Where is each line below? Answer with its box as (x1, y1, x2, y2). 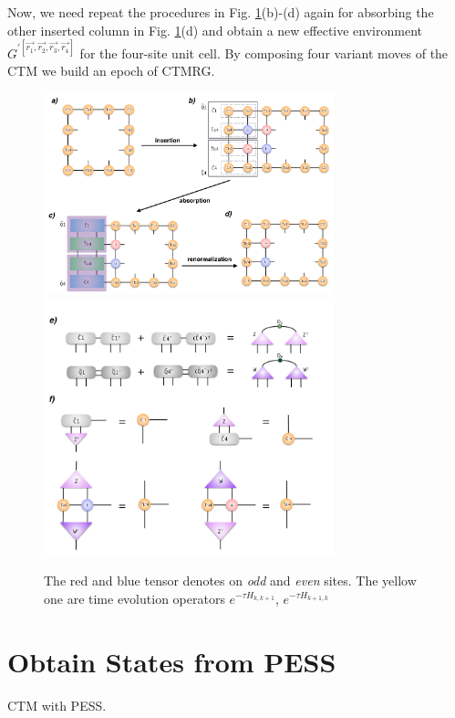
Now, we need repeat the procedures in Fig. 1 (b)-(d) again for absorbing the (7, 3, 434, 21)
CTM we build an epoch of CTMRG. (7, 61, 215, 80)
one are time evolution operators (44, 588, 225, 607)
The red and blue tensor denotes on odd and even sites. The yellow (44, 571, 417, 590)
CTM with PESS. (7, 695, 107, 714)
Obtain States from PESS (7, 642, 336, 680)
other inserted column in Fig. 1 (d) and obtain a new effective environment (7, 20, 423, 39)
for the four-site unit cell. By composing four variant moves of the (79, 43, 449, 62)
